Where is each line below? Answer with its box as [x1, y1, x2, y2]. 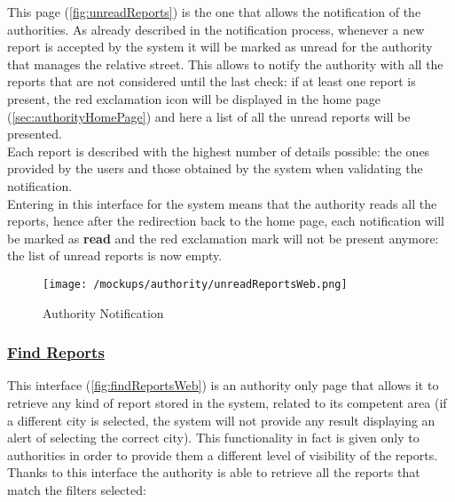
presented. [7, 124, 62, 143]
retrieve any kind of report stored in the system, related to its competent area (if [7, 393, 447, 411]
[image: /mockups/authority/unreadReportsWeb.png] [43, 277, 348, 291]
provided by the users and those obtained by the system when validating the [7, 159, 423, 178]
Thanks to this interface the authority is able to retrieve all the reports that [7, 463, 420, 482]
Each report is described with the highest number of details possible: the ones [7, 141, 430, 160]
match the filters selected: [7, 480, 146, 498]
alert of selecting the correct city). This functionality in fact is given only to [7, 428, 420, 447]
